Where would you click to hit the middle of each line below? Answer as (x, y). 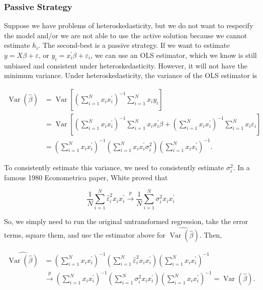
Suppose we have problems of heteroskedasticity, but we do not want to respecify (129, 25)
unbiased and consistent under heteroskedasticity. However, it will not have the (126, 65)
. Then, (211, 235)
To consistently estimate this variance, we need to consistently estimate (114, 167)
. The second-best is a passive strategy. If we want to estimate (134, 45)
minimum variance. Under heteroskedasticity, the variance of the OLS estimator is (131, 75)
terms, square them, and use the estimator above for (85, 235)
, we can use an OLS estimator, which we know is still (174, 55)
